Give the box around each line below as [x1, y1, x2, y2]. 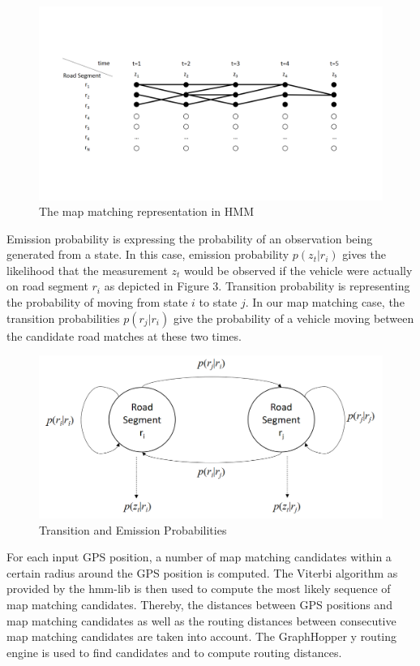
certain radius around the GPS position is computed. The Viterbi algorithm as [6, 564, 398, 581]
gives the [342, 246, 386, 263]
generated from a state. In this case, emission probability [6, 246, 289, 263]
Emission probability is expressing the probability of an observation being [6, 230, 373, 247]
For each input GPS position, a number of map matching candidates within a [6, 548, 392, 565]
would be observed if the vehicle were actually [184, 261, 413, 278]
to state [199, 294, 238, 311]
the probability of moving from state [6, 294, 188, 311]
